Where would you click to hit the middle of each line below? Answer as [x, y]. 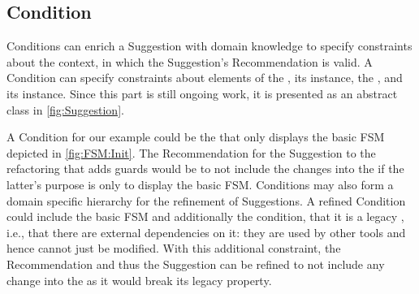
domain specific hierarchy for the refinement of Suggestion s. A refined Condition [206, 200]
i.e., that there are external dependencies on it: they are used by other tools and [206, 232]
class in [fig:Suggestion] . [65, 109]
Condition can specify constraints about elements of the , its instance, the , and [205, 78]
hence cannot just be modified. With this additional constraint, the [174, 248]
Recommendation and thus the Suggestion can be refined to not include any [196, 264]
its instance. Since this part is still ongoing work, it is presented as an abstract [202, 93]
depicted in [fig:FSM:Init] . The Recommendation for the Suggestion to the [191, 152]
